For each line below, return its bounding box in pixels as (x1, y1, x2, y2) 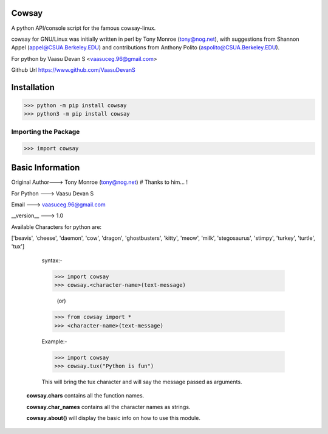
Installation (11, 82, 55, 93)
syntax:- (41, 256, 63, 264)
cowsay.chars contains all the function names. (26, 392, 145, 399)
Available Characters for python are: (11, 223, 102, 231)
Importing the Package (11, 127, 80, 136)
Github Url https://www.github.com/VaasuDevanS (11, 66, 136, 74)
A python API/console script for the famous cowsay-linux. (11, 24, 156, 32)
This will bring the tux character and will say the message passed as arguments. (41, 378, 242, 385)
